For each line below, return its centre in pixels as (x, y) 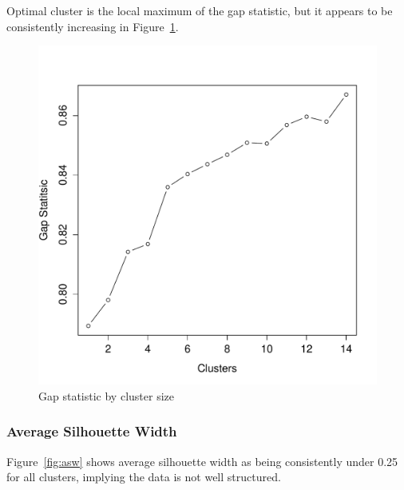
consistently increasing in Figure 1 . (93, 26)
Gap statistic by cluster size (106, 395)
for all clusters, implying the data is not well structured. (144, 477)
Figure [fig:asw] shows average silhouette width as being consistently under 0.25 (202, 461)
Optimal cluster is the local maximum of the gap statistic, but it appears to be (200, 10)
